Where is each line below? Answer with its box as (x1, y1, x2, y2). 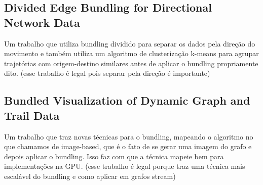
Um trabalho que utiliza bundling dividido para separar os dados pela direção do (4, 38, 255, 49)
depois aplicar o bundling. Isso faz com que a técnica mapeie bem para (4, 151, 224, 161)
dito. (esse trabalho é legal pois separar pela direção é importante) (4, 68, 210, 78)
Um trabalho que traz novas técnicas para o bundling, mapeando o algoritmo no (4, 131, 253, 142)
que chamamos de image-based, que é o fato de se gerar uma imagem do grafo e (4, 141, 252, 152)
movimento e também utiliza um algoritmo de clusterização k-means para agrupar (4, 48, 259, 59)
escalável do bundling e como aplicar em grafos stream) (4, 170, 176, 181)
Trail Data (4, 107, 60, 123)
